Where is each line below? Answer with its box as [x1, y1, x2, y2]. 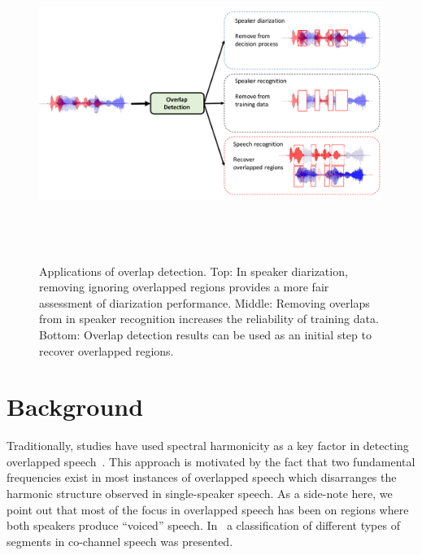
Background [7, 390, 144, 423]
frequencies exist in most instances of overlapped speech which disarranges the [7, 469, 397, 486]
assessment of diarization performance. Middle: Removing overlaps [39, 294, 370, 311]
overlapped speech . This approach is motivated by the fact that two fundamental [7, 452, 415, 470]
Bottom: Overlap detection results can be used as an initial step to [39, 326, 372, 343]
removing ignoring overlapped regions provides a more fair [39, 278, 329, 295]
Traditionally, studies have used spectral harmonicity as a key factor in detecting [7, 437, 409, 454]
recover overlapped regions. [39, 342, 174, 359]
